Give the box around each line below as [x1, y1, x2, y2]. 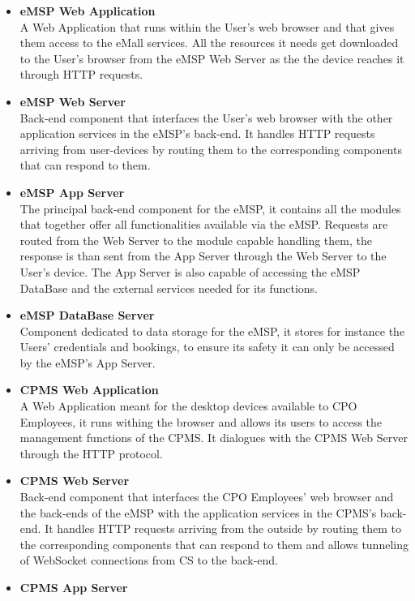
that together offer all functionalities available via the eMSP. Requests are [19, 216, 388, 233]
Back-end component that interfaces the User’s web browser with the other [19, 109, 393, 126]
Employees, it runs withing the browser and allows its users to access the [19, 413, 383, 430]
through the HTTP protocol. [19, 444, 163, 461]
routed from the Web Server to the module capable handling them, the [19, 231, 372, 248]
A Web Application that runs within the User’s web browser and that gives [19, 18, 395, 35]
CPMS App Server [19, 579, 128, 595]
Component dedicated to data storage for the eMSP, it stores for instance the [19, 322, 405, 339]
